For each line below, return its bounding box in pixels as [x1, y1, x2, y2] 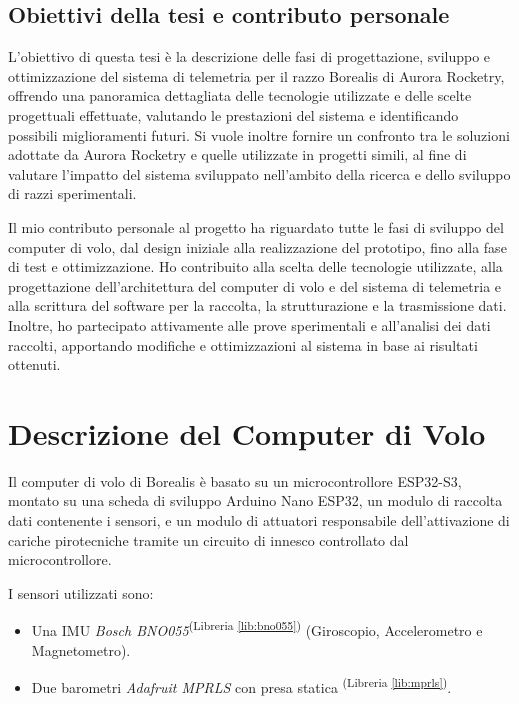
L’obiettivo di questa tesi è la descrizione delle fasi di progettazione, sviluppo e [8, 46, 491, 67]
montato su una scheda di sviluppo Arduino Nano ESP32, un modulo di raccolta [8, 490, 503, 511]
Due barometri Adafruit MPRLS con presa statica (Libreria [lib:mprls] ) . [31, 674, 452, 697]
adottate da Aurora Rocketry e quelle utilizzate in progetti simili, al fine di [8, 144, 467, 165]
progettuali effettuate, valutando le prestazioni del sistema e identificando [8, 104, 459, 125]
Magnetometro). [31, 639, 131, 660]
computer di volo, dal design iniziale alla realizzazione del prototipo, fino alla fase [8, 236, 507, 257]
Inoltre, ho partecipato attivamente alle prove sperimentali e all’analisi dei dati [8, 314, 491, 335]
